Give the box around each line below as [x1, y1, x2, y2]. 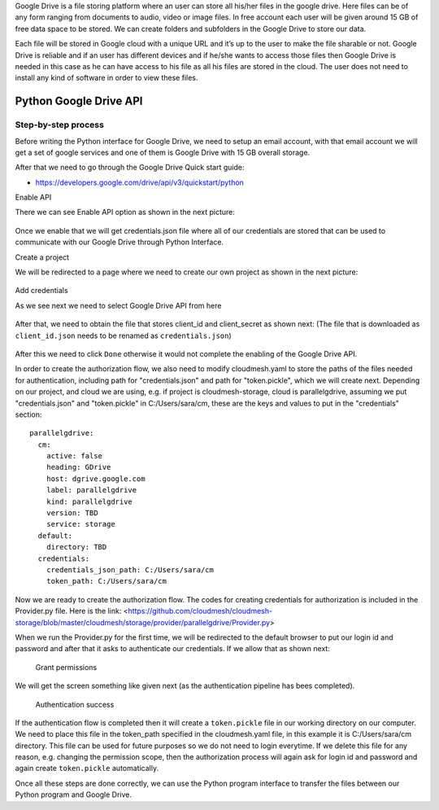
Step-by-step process [15, 119, 105, 130]
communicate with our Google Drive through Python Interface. [15, 237, 224, 247]
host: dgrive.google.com [46, 474, 146, 484]
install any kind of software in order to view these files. [15, 73, 198, 83]
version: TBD [46, 509, 98, 518]
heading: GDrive [46, 462, 111, 472]
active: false [46, 452, 103, 461]
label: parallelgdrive [46, 485, 137, 495]
